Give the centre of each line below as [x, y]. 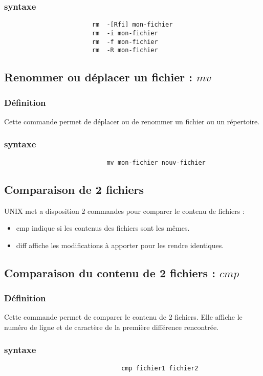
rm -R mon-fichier [125, 50]
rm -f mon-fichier [125, 42]
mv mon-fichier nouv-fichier [156, 162]
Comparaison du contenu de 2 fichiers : [110, 272]
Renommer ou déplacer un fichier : [98, 77]
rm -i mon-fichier [125, 33]
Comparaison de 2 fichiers [74, 189]
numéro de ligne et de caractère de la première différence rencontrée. [112, 327]
